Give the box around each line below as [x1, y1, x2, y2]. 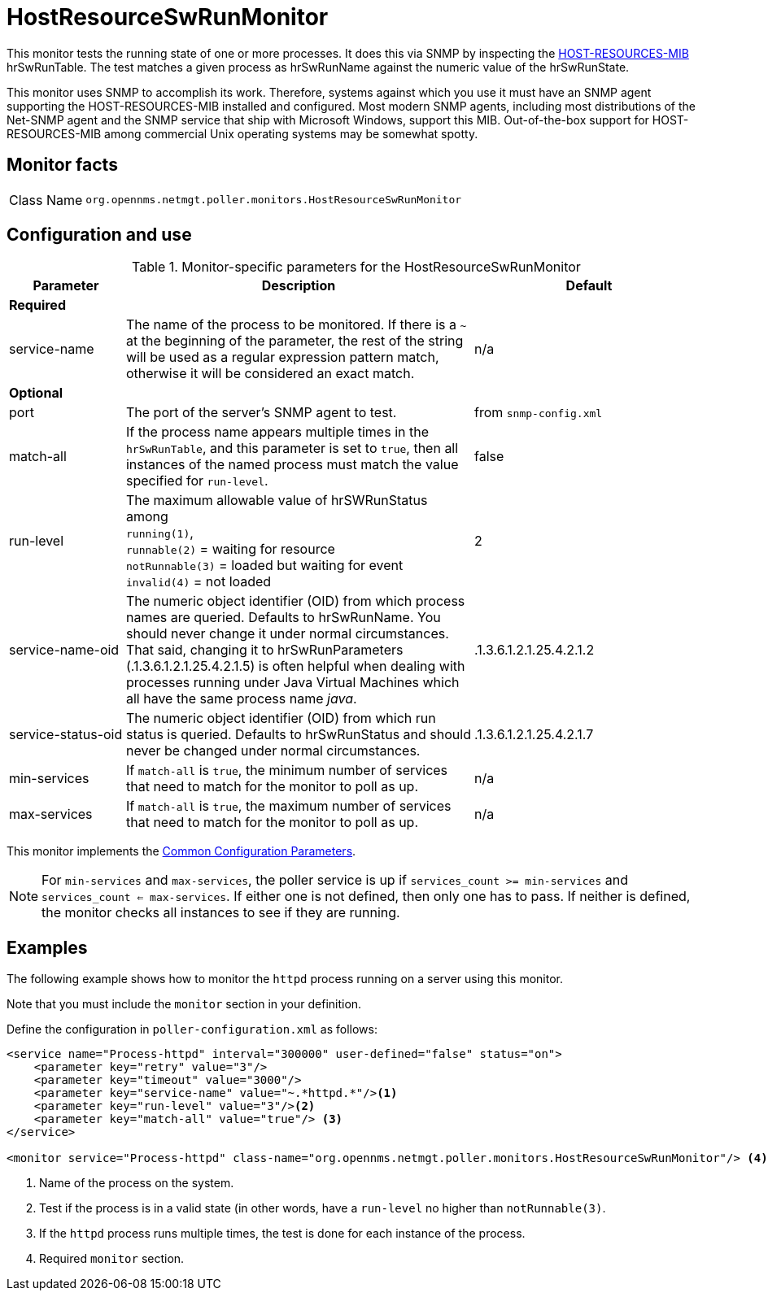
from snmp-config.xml [473, 404, 603, 421]
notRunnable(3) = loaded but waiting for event [125, 557, 404, 574]
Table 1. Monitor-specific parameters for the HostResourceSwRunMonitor [132, 259, 581, 276]
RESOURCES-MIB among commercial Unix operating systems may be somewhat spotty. [7, 126, 478, 141]
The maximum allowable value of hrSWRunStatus [125, 492, 428, 509]
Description [261, 277, 336, 294]
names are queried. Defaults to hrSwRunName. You [125, 609, 441, 626]
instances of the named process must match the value [125, 456, 459, 473]
